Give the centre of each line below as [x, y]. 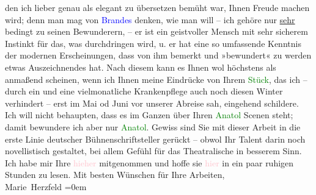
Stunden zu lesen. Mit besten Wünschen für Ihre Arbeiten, [115, 175]
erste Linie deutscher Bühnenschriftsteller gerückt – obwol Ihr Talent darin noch [155, 139]
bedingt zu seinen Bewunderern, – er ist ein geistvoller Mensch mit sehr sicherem [156, 31]
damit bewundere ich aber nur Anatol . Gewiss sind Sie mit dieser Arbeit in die [153, 126]
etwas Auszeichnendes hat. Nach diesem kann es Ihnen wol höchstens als [141, 67]
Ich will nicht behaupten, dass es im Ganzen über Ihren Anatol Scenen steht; [149, 115]
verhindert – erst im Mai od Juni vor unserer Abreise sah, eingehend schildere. [152, 103]
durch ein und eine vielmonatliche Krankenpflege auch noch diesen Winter [144, 91]
